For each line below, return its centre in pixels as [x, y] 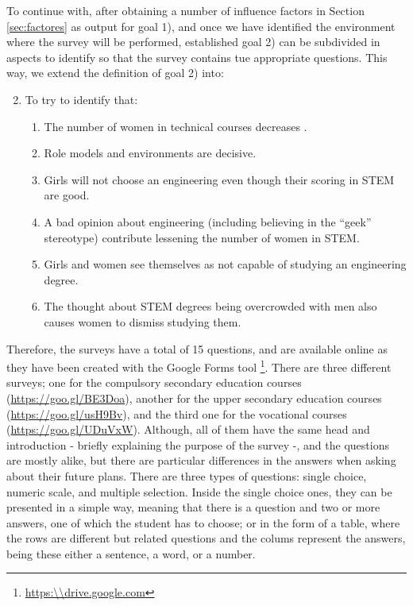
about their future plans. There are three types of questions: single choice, [187, 475]
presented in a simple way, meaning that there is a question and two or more [193, 507]
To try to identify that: [81, 99]
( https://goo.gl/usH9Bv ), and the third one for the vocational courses [177, 413]
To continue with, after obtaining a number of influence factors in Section [185, 10]
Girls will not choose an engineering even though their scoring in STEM [219, 179]
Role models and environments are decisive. [150, 153]
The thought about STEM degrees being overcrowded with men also [210, 306]
